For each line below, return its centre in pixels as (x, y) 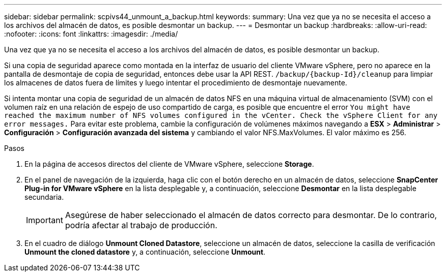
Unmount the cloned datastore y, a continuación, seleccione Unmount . (145, 252)
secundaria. (44, 197)
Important (45, 220)
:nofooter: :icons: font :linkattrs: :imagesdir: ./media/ (91, 34)
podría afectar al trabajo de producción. (141, 225)
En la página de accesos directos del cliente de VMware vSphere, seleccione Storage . (169, 164)
